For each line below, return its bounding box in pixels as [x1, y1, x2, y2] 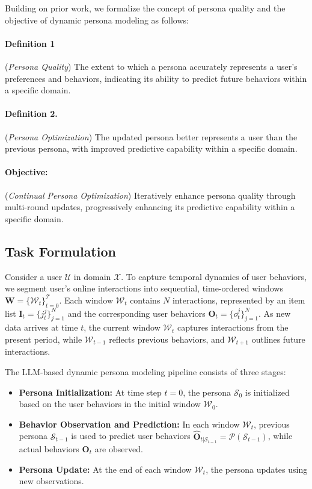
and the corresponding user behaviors [67, 307, 206, 319]
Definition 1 [5, 37, 55, 49]
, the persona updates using [206, 463, 308, 475]
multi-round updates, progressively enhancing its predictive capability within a [5, 201, 295, 213]
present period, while [5, 332, 82, 345]
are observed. [94, 443, 143, 455]
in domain [73, 270, 111, 282]
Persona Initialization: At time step [19, 385, 162, 398]
